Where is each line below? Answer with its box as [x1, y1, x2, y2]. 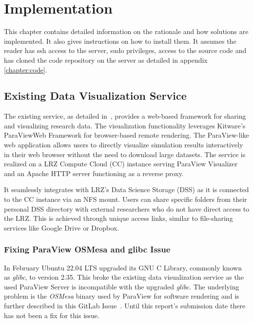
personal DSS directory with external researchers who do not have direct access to [4, 203, 250, 214]
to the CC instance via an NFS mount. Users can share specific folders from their [4, 194, 247, 204]
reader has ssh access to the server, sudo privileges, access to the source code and [4, 45, 247, 55]
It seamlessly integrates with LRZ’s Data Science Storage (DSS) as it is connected [4, 184, 249, 195]
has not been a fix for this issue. [4, 310, 99, 320]
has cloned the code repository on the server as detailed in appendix [4, 54, 208, 65]
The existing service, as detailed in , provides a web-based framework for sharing [4, 111, 246, 121]
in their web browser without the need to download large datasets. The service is [4, 149, 246, 159]
